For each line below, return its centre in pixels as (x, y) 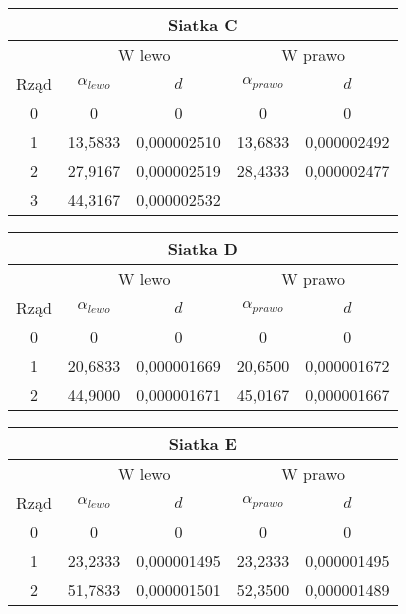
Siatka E (202, 443)
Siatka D (202, 248)
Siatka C (203, 24)
